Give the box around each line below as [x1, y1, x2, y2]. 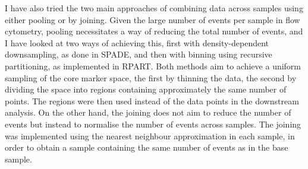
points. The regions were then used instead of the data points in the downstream [5, 94, 299, 107]
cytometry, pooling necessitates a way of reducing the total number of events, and [5, 25, 303, 37]
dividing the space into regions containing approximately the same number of [5, 83, 287, 95]
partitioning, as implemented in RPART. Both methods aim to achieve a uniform [5, 59, 301, 72]
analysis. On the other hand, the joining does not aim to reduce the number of [5, 106, 291, 119]
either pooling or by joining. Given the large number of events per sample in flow [5, 13, 300, 25]
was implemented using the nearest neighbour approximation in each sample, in [5, 129, 295, 142]
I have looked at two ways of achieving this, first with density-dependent [5, 36, 269, 49]
